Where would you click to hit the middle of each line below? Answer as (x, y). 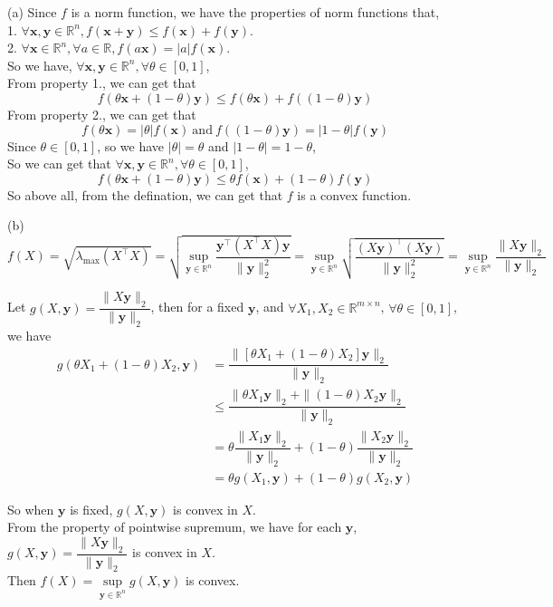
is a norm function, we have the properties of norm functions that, (255, 12)
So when (31, 509)
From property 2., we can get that (102, 114)
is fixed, (91, 509)
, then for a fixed (197, 307)
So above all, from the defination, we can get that (145, 194)
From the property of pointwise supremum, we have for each (175, 527)
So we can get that (59, 164)
